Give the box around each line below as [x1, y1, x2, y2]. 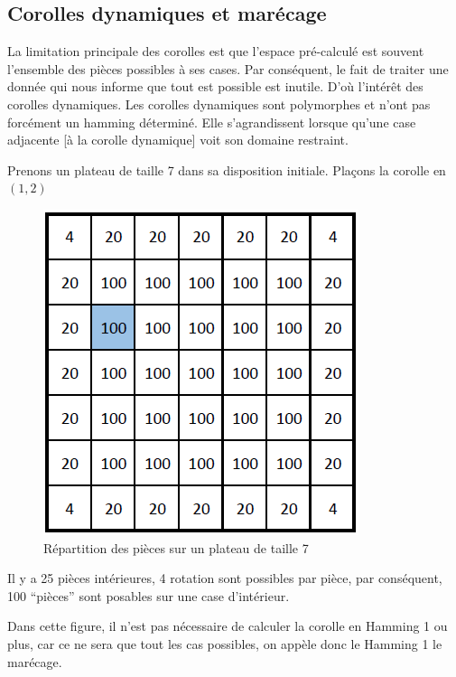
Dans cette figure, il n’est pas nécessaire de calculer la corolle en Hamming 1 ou [7, 616, 448, 635]
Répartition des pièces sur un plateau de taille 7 [43, 538, 309, 557]
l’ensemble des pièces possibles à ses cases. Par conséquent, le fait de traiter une [7, 59, 449, 78]
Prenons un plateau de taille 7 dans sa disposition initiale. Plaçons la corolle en [7, 160, 446, 179]
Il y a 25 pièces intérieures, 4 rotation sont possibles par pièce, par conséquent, [7, 569, 442, 588]
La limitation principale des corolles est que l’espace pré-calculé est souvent [7, 42, 424, 61]
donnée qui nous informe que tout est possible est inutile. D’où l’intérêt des [7, 77, 423, 96]
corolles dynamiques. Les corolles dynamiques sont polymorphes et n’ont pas [7, 94, 431, 113]
